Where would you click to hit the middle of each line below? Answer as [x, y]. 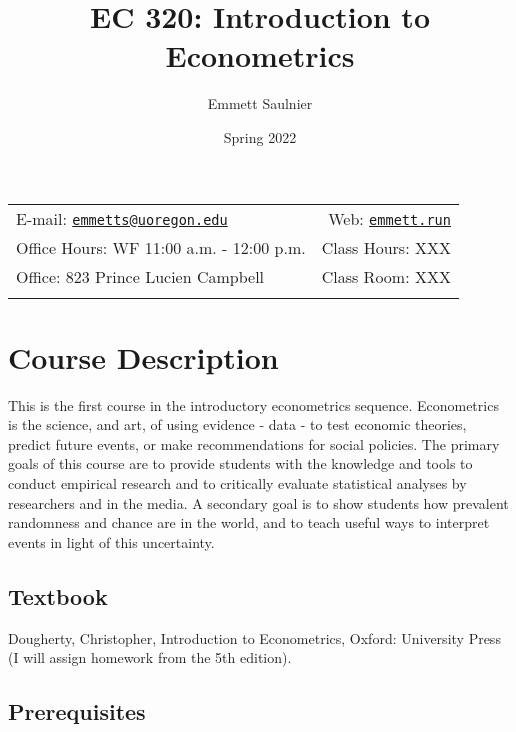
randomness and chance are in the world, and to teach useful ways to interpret [249, 522]
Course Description [143, 356]
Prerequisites [77, 711]
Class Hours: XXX [386, 247]
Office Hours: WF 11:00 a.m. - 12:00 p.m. [161, 247]
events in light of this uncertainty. [111, 541]
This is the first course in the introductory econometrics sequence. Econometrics [253, 404]
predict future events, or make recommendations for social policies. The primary [254, 443]
